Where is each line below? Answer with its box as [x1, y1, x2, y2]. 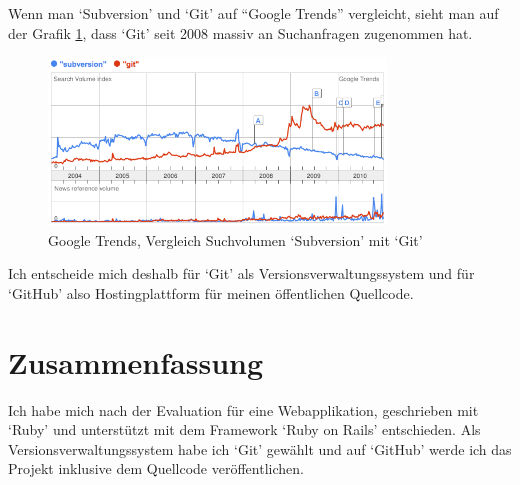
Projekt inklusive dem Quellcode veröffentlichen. [8, 458, 304, 479]
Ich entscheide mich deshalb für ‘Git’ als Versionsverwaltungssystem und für [8, 263, 475, 284]
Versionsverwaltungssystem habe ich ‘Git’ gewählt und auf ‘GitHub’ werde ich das [8, 438, 512, 459]
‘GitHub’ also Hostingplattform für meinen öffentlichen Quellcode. [8, 282, 414, 303]
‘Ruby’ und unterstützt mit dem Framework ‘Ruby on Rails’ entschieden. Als [8, 419, 481, 440]
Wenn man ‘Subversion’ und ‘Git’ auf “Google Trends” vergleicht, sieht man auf [8, 3, 499, 23]
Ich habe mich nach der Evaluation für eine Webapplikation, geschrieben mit [8, 399, 479, 420]
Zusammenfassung [8, 341, 264, 382]
